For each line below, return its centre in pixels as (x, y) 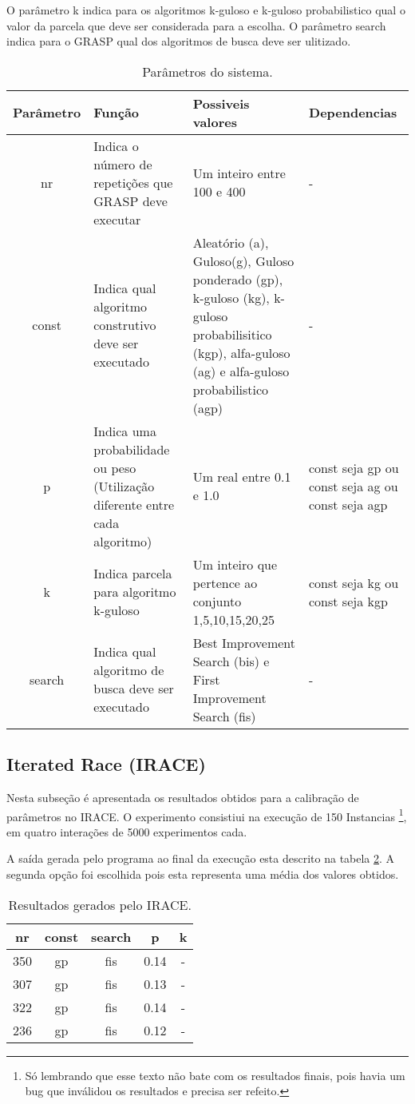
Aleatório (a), (231, 242)
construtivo (125, 325)
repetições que (133, 182)
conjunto (217, 601)
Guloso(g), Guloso (243, 260)
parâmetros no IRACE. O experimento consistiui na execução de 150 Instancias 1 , (207, 815)
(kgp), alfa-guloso (241, 352)
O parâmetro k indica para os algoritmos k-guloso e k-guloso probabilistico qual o (206, 10)
